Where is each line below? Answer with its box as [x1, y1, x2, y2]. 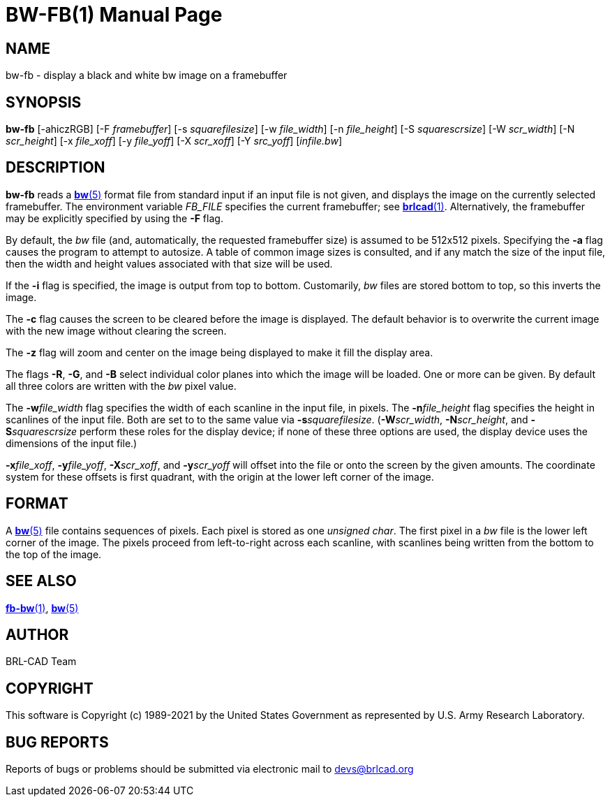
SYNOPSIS [6, 93, 82, 111]
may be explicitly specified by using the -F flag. [6, 212, 223, 224]
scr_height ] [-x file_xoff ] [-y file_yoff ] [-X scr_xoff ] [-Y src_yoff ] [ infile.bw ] [6, 135, 342, 147]
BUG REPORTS [6, 733, 109, 751]
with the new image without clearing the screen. [6, 324, 227, 337]
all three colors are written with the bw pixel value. [6, 379, 237, 392]
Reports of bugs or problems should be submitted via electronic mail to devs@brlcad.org [6, 763, 414, 775]
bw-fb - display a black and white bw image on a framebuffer [6, 69, 288, 82]
